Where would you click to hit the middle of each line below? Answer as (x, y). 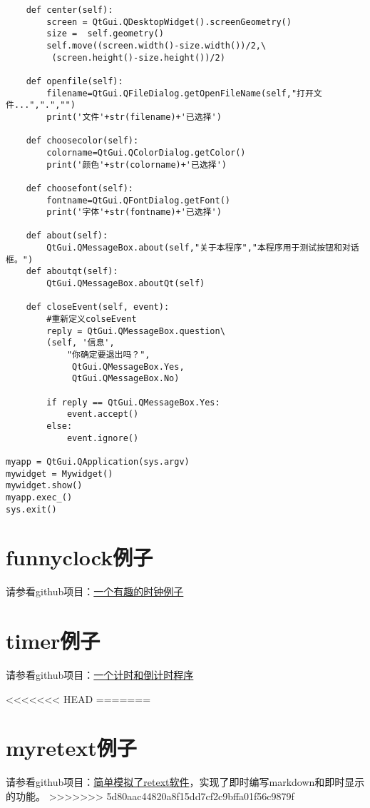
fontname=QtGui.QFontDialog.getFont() (138, 200)
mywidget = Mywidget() (60, 474)
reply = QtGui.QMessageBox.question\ (136, 331)
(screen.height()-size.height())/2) (138, 57)
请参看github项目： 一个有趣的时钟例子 (95, 591)
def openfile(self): (74, 81)
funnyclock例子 (79, 557)
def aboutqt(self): (72, 272)
